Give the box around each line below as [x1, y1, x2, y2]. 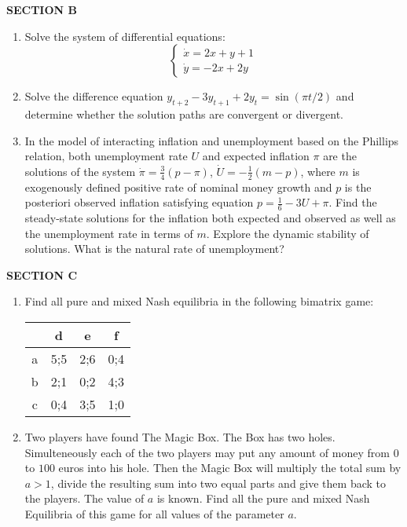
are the [323, 148, 357, 164]
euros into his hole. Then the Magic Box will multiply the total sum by [58, 459, 401, 476]
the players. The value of [24, 490, 145, 507]
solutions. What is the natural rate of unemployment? [24, 240, 284, 257]
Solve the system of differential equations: [24, 27, 225, 44]
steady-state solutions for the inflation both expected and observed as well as [24, 210, 396, 226]
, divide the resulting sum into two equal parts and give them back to [50, 474, 386, 491]
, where [300, 163, 335, 179]
